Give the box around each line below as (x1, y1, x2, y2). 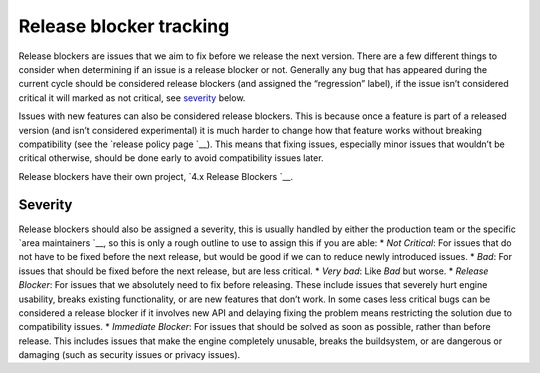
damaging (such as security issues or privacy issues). (18, 349, 241, 361)
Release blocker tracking (18, 15, 230, 37)
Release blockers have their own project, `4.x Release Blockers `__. (18, 170, 294, 182)
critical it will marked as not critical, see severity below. (18, 91, 246, 104)
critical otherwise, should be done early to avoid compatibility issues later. (18, 152, 324, 164)
